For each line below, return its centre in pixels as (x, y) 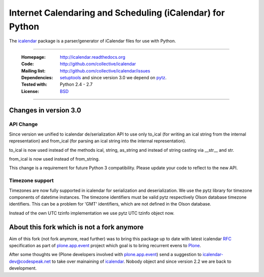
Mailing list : (33, 70)
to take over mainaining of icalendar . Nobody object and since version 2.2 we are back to (142, 261)
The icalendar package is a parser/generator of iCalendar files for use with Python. (92, 41)
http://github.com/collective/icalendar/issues (105, 70)
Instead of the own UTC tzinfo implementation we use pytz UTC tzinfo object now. (92, 213)
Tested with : (34, 84)
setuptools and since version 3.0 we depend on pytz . (113, 77)
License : (30, 91)
